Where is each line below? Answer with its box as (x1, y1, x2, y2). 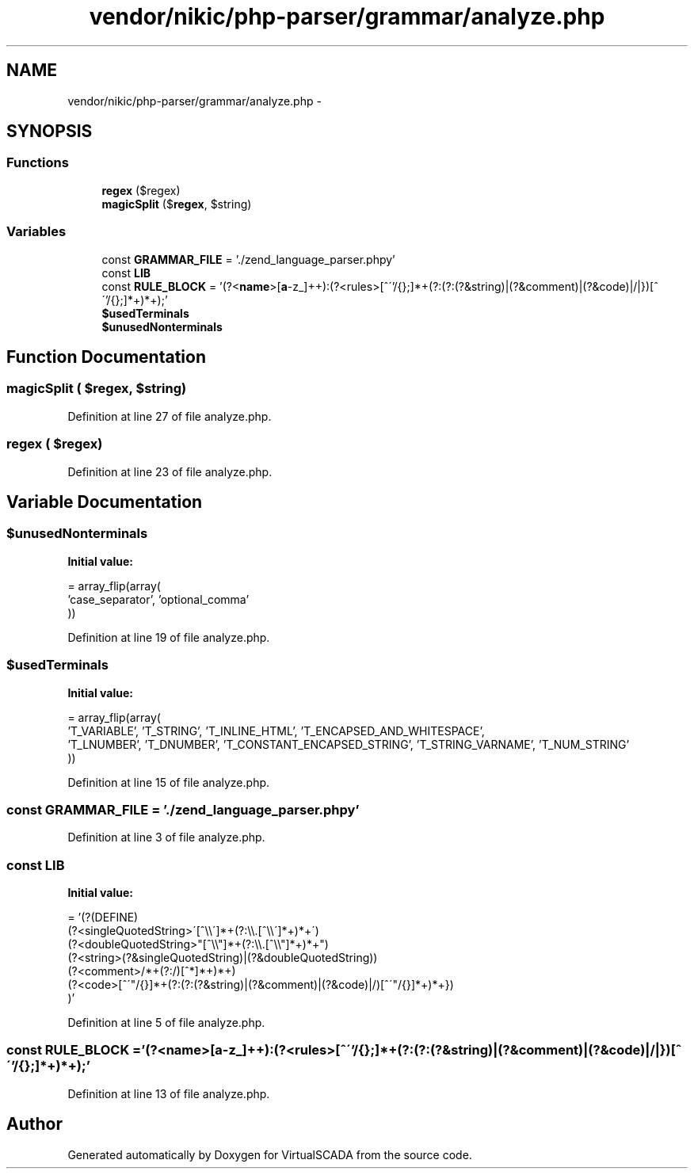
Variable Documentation (6, 491, 203, 512)
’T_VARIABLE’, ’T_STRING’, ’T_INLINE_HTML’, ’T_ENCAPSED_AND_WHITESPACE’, (67, 723, 485, 738)
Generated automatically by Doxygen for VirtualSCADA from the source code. (67, 1147, 472, 1162)
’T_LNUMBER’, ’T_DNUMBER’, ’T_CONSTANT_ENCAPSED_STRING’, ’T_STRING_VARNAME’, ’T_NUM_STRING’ (67, 737, 630, 751)
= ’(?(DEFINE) (67, 910, 139, 924)
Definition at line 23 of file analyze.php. (67, 464, 273, 479)
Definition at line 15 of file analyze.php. (67, 775, 270, 789)
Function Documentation (6, 346, 206, 367)
